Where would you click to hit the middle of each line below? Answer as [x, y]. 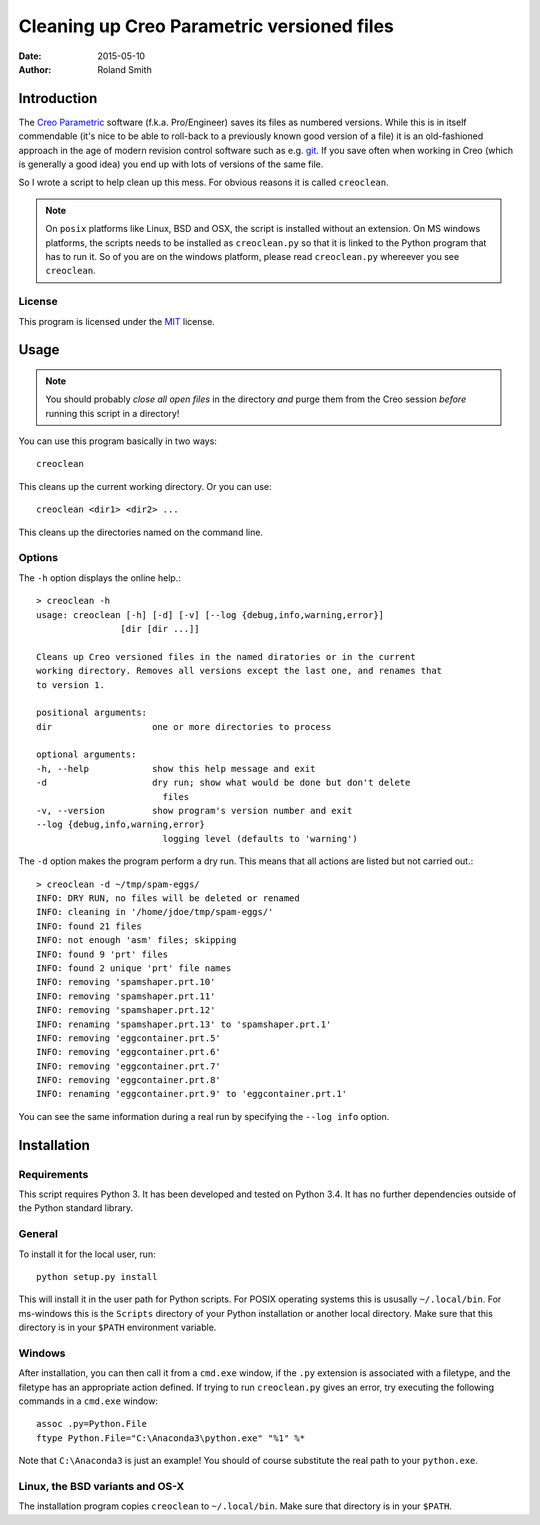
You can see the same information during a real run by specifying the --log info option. [204, 1116]
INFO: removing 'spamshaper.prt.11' [126, 996]
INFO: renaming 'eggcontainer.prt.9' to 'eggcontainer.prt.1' [192, 1094]
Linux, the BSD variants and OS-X [101, 1486]
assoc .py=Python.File [92, 1424]
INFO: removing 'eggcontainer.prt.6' [129, 1052]
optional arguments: [86, 754]
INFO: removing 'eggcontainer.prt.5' [129, 1038]
